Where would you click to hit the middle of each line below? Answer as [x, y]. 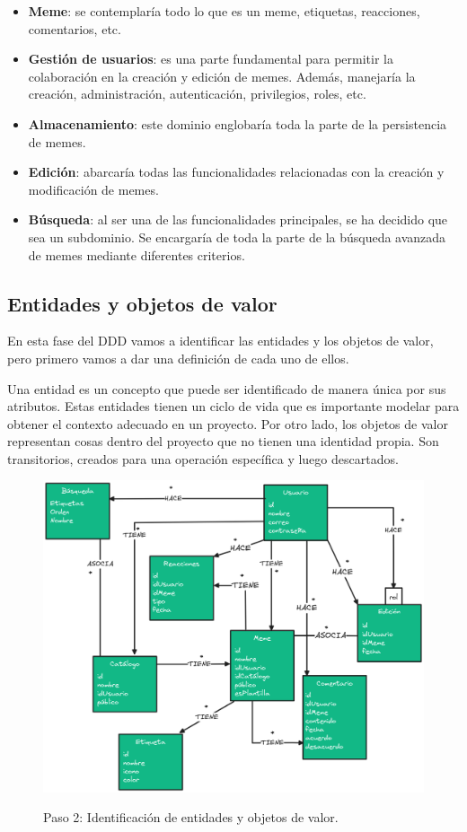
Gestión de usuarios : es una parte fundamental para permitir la [211, 59]
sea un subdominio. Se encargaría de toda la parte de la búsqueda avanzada [237, 236]
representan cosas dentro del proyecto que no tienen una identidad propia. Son [223, 441]
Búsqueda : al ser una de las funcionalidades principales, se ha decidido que [238, 219]
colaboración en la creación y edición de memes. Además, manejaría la [222, 76]
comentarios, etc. [75, 28]
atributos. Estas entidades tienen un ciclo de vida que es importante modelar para [233, 406]
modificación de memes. [93, 189]
